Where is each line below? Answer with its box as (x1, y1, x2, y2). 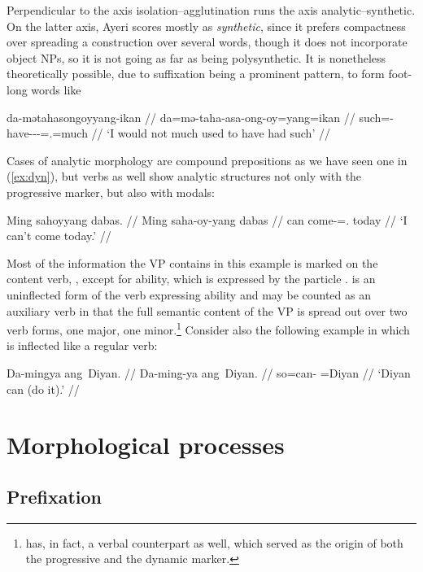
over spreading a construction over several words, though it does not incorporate (7, 33, 408, 50)
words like (31, 81, 81, 98)
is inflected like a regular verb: (7, 337, 158, 354)
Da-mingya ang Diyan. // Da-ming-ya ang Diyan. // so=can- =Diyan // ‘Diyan (7, 364, 411, 381)
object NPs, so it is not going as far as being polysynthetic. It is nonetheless (7, 49, 386, 66)
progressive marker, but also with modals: (7, 183, 215, 200)
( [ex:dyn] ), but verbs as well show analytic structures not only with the (7, 168, 362, 185)
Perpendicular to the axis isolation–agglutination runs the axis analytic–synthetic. (7, 2, 416, 18)
